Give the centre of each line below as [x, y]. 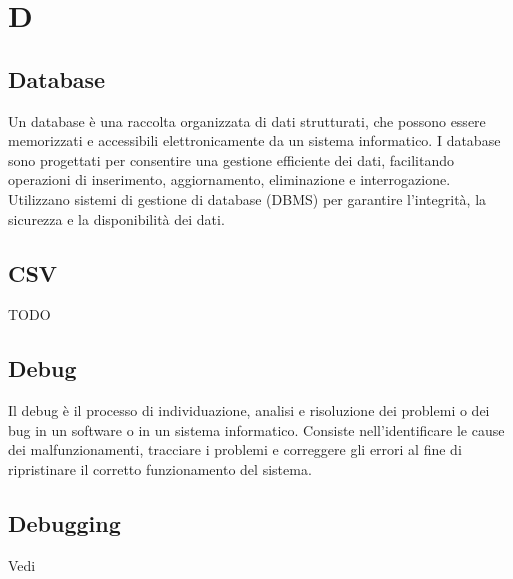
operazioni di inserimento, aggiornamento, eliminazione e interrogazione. [229, 179]
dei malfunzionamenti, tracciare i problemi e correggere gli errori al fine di [235, 449]
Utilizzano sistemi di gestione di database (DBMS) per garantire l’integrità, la [247, 198]
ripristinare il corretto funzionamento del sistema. [160, 468]
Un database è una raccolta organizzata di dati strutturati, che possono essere [247, 120]
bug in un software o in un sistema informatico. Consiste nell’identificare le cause [256, 429]
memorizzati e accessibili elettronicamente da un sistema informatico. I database [254, 140]
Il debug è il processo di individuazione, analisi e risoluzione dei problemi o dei [249, 410]
